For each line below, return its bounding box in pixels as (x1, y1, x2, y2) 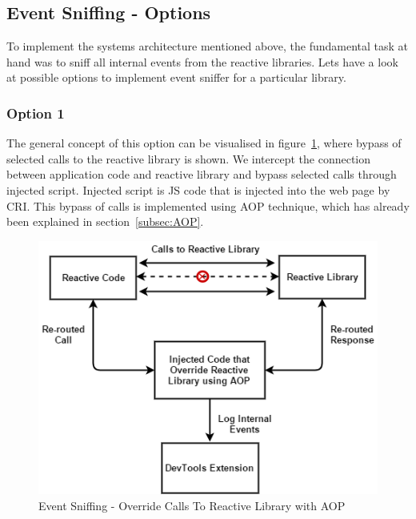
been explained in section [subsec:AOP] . (6, 213, 204, 230)
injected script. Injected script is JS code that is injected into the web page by (6, 181, 390, 198)
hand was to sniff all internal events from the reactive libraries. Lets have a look (6, 53, 398, 70)
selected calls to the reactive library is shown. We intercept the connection (6, 150, 371, 167)
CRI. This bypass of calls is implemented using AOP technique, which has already (6, 197, 410, 214)
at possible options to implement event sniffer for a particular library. (6, 69, 346, 86)
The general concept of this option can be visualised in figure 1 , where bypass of (6, 135, 402, 151)
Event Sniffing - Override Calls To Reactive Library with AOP (38, 497, 346, 514)
